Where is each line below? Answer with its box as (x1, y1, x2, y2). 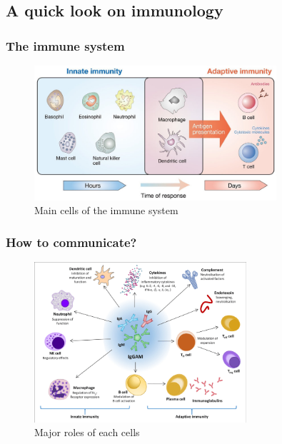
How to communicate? (6, 233, 137, 251)
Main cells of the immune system (34, 203, 178, 218)
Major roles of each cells (34, 425, 140, 440)
